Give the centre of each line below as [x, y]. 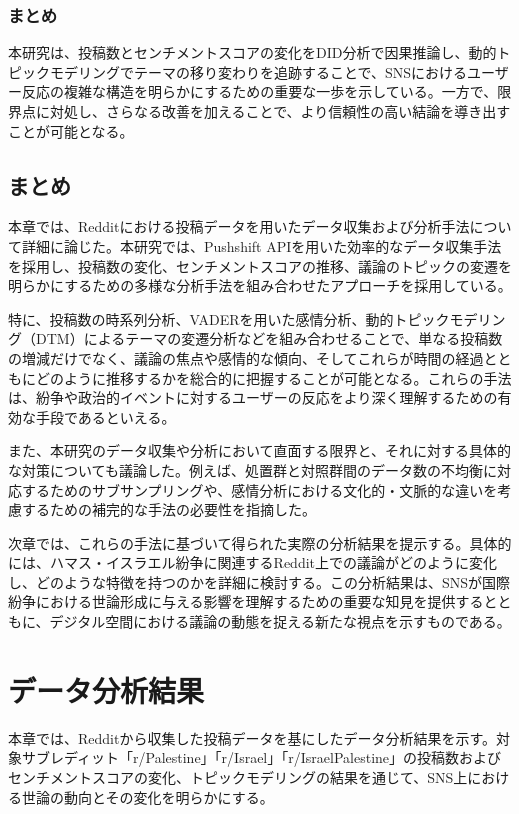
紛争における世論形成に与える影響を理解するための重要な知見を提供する [246, 601]
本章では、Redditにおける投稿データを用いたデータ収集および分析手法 [239, 226]
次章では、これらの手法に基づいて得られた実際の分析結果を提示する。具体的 [260, 542]
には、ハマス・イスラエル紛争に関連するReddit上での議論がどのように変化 [253, 562]
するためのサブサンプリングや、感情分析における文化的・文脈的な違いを [259, 489]
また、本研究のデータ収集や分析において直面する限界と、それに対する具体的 [260, 450]
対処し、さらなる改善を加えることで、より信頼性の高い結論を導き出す [280, 111]
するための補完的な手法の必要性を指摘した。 [168, 509]
